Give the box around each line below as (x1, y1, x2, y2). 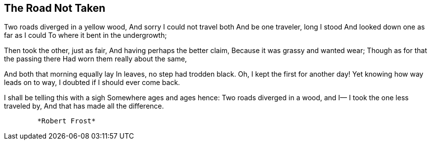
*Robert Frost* (37, 117, 96, 125)
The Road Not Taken (4, 2, 106, 14)
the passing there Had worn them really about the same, (4, 55, 187, 63)
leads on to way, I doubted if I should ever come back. (4, 78, 180, 87)
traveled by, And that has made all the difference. (4, 102, 164, 111)
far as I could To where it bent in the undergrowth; (4, 31, 167, 40)
